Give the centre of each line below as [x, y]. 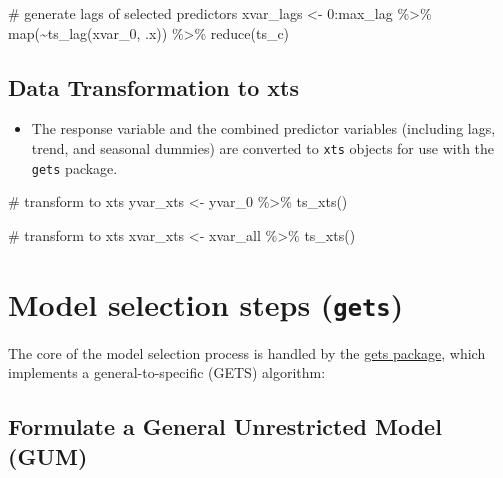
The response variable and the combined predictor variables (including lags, [263, 128]
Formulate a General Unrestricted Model [225, 426]
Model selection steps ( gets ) [206, 303]
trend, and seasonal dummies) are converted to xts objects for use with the [263, 147]
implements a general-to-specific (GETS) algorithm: [167, 372]
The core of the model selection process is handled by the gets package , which [247, 352]
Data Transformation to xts [153, 86]
